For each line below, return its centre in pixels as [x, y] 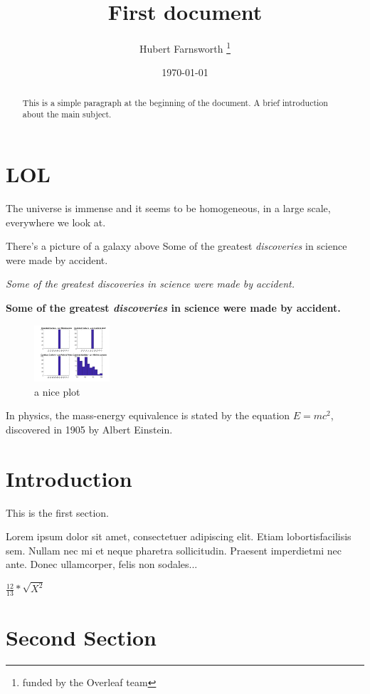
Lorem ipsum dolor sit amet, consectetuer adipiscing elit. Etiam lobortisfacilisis [179, 536]
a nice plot [57, 391]
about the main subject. [67, 114]
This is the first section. [57, 512]
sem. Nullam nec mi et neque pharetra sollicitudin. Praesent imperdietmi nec [174, 550]
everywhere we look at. [56, 222]
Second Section [81, 637]
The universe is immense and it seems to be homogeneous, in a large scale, [168, 208]
